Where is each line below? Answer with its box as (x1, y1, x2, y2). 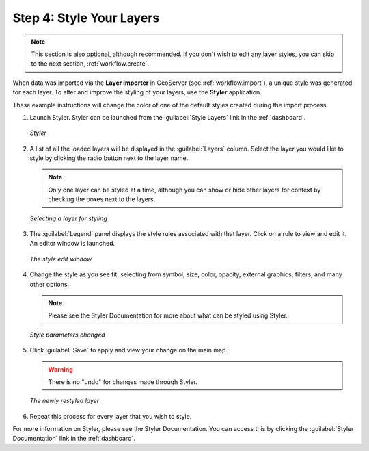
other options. (29, 280, 70, 288)
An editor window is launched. (29, 240, 115, 248)
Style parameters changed (29, 331, 105, 339)
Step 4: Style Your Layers (12, 10, 160, 25)
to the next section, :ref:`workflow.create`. (31, 60, 150, 68)
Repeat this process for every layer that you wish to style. (29, 412, 192, 420)
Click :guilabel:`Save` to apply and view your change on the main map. (29, 346, 228, 355)
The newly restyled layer (29, 397, 100, 405)
